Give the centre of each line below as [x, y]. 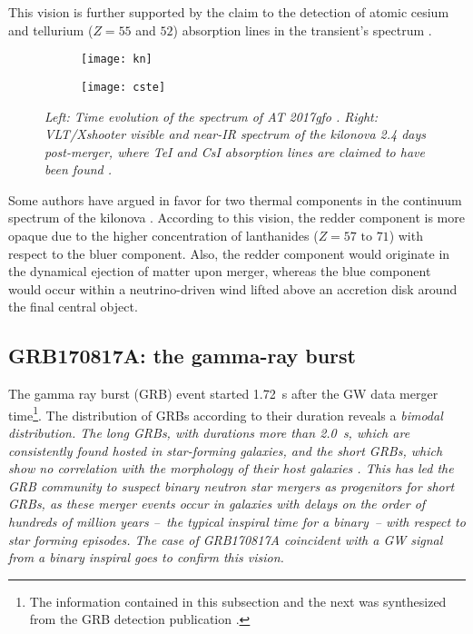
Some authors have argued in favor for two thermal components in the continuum [235, 199]
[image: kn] [117, 59]
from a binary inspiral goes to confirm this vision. [146, 557]
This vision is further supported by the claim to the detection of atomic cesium [229, 12]
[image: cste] [123, 87]
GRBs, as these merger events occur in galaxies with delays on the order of [217, 504]
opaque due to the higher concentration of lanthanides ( [163, 236]
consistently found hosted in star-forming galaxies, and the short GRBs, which [226, 450]
